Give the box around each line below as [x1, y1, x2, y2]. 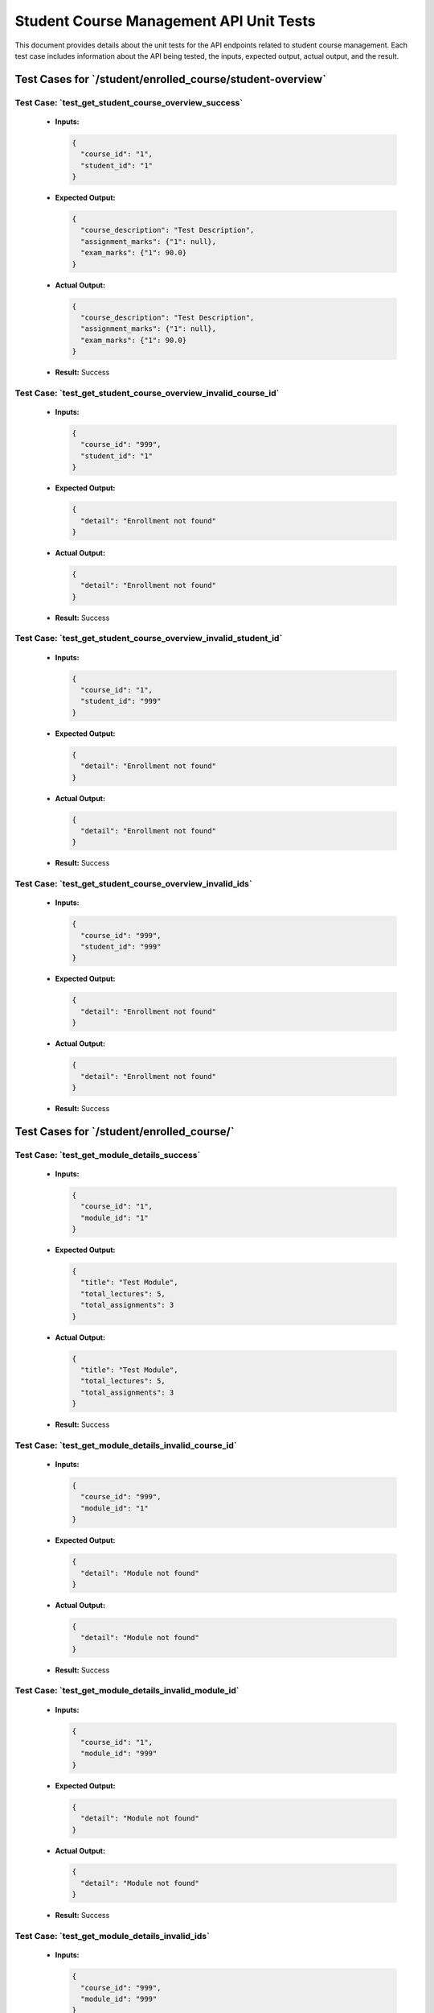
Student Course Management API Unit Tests [14, 12, 316, 30]
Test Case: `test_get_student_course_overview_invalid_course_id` [14, 387, 280, 399]
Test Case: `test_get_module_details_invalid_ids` [14, 1931, 211, 1942]
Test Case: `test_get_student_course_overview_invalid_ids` [14, 878, 252, 890]
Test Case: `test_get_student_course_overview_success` [14, 97, 244, 108]
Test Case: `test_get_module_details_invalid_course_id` [14, 1440, 237, 1451]
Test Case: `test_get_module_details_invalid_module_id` [14, 1685, 240, 1697]
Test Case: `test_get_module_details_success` [14, 1149, 201, 1160]
